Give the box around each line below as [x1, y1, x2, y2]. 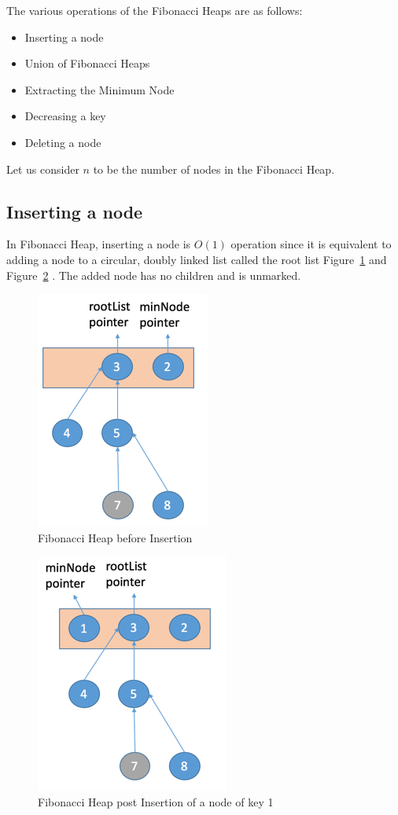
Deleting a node [24, 134, 101, 150]
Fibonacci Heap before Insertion [38, 529, 193, 545]
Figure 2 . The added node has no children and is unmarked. [6, 266, 301, 283]
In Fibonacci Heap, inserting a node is [6, 236, 191, 252]
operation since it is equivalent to [230, 236, 392, 252]
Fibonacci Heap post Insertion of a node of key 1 [38, 793, 274, 809]
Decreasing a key [24, 108, 106, 124]
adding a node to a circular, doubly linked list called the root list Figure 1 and [6, 251, 387, 267]
